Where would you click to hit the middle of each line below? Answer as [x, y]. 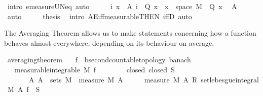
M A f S [24, 89]
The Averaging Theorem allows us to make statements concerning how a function [130, 33]
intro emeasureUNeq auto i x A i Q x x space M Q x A [122, 6]
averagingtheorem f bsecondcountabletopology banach [99, 60]
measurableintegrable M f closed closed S [95, 69]
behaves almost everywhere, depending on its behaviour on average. [109, 42]
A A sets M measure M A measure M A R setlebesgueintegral [144, 79]
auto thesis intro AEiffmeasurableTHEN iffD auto [100, 16]
